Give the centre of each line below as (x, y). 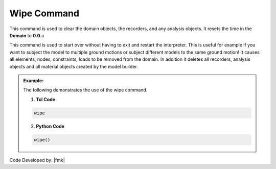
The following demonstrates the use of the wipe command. (85, 90)
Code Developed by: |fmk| (37, 160)
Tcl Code (46, 99)
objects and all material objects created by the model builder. (74, 66)
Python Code (50, 126)
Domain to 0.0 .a (27, 35)
